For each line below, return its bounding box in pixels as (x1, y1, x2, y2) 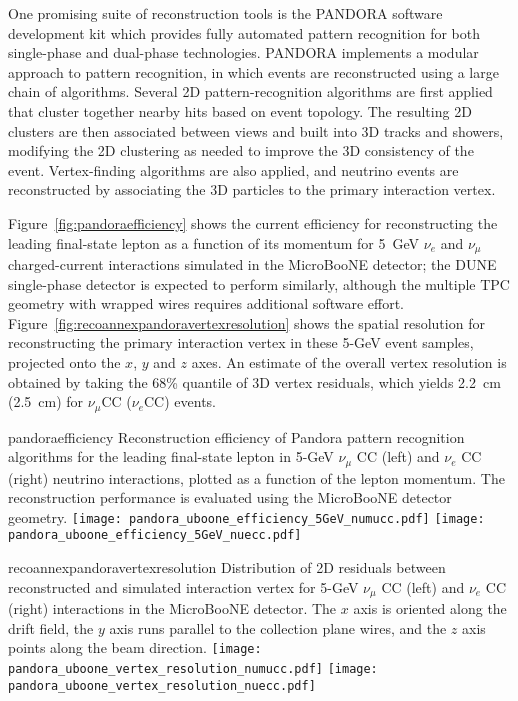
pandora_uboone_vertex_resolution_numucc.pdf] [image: (8, 662, 378, 677)
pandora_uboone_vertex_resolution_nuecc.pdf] (8, 678, 316, 693)
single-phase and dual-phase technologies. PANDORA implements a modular (8, 42, 479, 63)
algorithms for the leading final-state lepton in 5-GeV (8, 446, 334, 467)
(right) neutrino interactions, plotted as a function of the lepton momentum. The (8, 467, 505, 488)
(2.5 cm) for (8, 391, 84, 412)
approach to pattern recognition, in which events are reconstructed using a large (8, 61, 499, 82)
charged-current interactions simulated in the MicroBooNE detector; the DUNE (8, 253, 497, 274)
